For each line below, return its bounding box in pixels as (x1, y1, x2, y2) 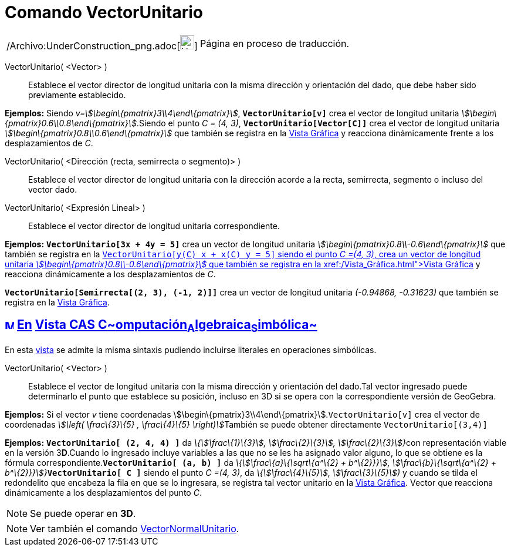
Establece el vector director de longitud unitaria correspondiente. (28, 220, 280, 231)
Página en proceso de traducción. (199, 37, 350, 49)
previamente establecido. (28, 89, 126, 100)
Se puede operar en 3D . (30, 507, 136, 519)
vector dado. (28, 184, 77, 194)
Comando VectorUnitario (5, 2, 203, 22)
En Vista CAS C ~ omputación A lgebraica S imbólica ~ (16, 317, 317, 335)
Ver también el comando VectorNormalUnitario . (30, 522, 239, 535)
